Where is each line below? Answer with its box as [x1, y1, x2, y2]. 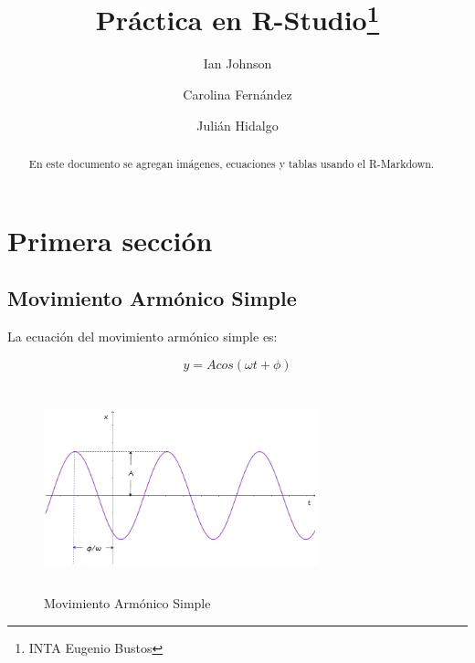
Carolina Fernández [183, 85, 292, 104]
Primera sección [7, 221, 213, 258]
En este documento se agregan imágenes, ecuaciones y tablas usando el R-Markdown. [28, 156, 435, 172]
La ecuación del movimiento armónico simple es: [7, 327, 278, 346]
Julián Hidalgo [196, 115, 279, 134]
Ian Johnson [203, 54, 272, 73]
